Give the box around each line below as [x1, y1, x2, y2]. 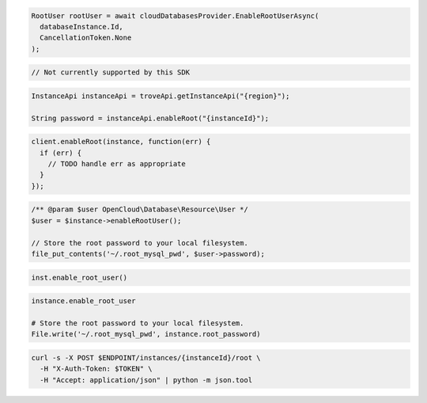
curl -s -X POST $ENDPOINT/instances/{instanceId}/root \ [31, 353, 261, 362]
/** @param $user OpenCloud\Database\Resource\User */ [31, 205, 248, 214]
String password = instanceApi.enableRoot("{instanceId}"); [31, 113, 270, 123]
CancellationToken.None [40, 33, 132, 43]
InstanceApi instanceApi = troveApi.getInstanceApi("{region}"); [31, 91, 290, 101]
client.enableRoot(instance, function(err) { [31, 137, 211, 146]
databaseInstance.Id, [40, 22, 124, 31]
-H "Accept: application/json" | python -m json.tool [40, 375, 253, 384]
